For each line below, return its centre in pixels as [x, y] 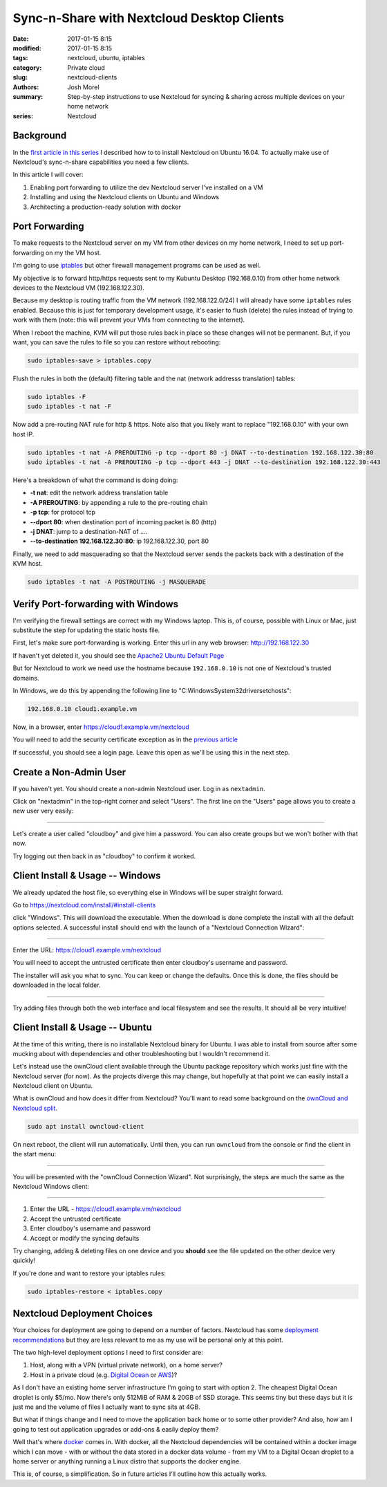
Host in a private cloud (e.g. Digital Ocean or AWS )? [104, 1375]
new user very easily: [43, 811]
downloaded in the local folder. [57, 985]
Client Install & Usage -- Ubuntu [82, 1027]
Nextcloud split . [35, 1108]
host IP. [23, 434]
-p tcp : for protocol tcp [63, 512]
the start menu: [35, 1154]
